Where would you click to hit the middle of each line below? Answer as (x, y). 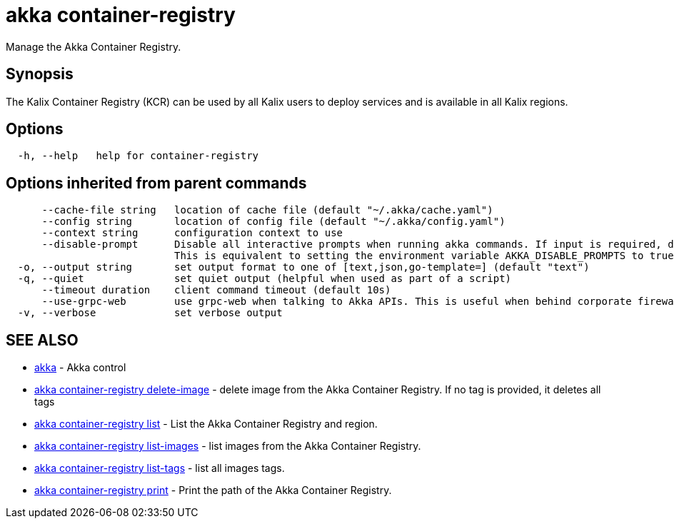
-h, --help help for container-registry (138, 156)
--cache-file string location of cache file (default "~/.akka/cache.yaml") (267, 210)
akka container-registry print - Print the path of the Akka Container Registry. (213, 490)
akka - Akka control (80, 368)
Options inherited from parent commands (156, 183)
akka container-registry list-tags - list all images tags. (160, 468)
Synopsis (40, 74)
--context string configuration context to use (192, 233)
